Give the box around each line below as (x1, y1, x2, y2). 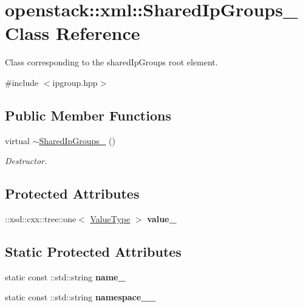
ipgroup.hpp (52, 76, 98, 88)
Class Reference (5, 21, 140, 45)
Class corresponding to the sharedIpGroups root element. (5, 56, 218, 68)
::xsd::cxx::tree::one (5, 213, 77, 225)
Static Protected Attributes (5, 242, 182, 261)
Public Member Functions (5, 105, 171, 124)
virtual (5, 134, 30, 147)
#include (5, 76, 39, 88)
